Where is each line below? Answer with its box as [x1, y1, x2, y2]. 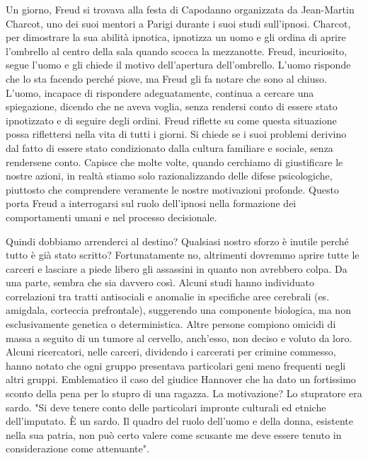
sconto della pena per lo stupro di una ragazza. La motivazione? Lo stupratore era [6, 386, 362, 401]
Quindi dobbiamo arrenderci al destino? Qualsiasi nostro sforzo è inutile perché [6, 233, 349, 248]
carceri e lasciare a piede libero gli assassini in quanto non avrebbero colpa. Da [6, 261, 347, 276]
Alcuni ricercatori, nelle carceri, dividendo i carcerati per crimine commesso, [6, 344, 336, 359]
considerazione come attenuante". [6, 441, 149, 456]
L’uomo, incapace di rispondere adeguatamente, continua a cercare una [6, 85, 314, 100]
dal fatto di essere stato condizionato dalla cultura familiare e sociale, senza [6, 140, 333, 155]
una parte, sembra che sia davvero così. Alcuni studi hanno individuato [6, 275, 315, 290]
